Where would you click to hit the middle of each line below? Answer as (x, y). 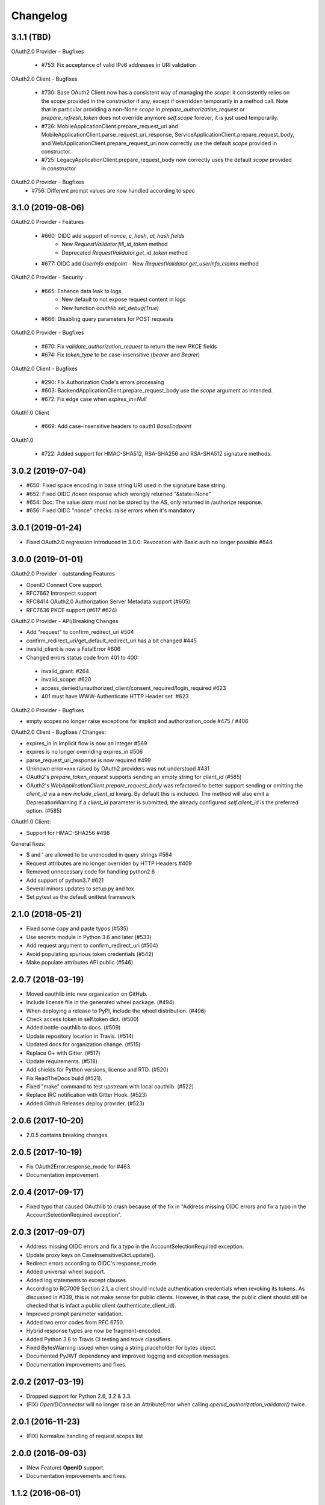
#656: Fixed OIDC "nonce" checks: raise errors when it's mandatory (111, 510)
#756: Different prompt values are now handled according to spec (113, 190)
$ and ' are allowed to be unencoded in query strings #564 (99, 855)
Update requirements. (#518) (62, 1061)
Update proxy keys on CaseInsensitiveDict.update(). (91, 1255)
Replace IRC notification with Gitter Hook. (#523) (87, 1095)
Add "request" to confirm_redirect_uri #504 (80, 632)
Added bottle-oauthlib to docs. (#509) (73, 1028)
